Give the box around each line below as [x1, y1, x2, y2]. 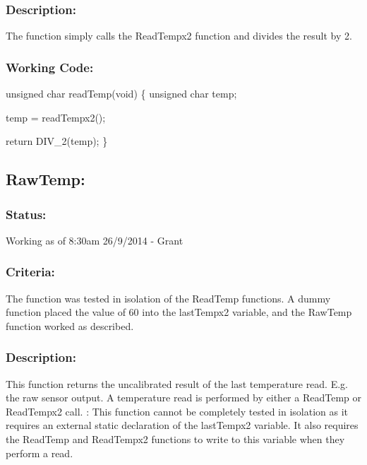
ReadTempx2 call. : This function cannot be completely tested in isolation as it [6, 404, 349, 418]
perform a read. [6, 445, 73, 460]
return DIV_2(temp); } [6, 134, 108, 148]
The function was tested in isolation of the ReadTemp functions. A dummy [6, 290, 331, 305]
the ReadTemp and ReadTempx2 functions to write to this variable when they [6, 432, 345, 446]
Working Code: [6, 58, 94, 76]
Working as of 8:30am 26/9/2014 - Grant [6, 232, 183, 247]
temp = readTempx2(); [6, 110, 106, 124]
